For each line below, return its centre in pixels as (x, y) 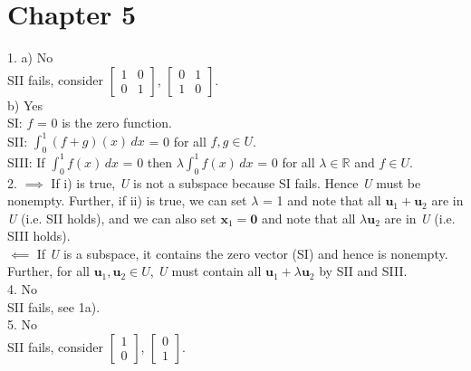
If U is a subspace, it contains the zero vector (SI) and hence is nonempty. (242, 253)
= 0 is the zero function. (105, 123)
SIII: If (26, 162)
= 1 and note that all (322, 200)
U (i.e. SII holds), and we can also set (112, 218)
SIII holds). (39, 236)
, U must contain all (206, 271)
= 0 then (148, 162)
